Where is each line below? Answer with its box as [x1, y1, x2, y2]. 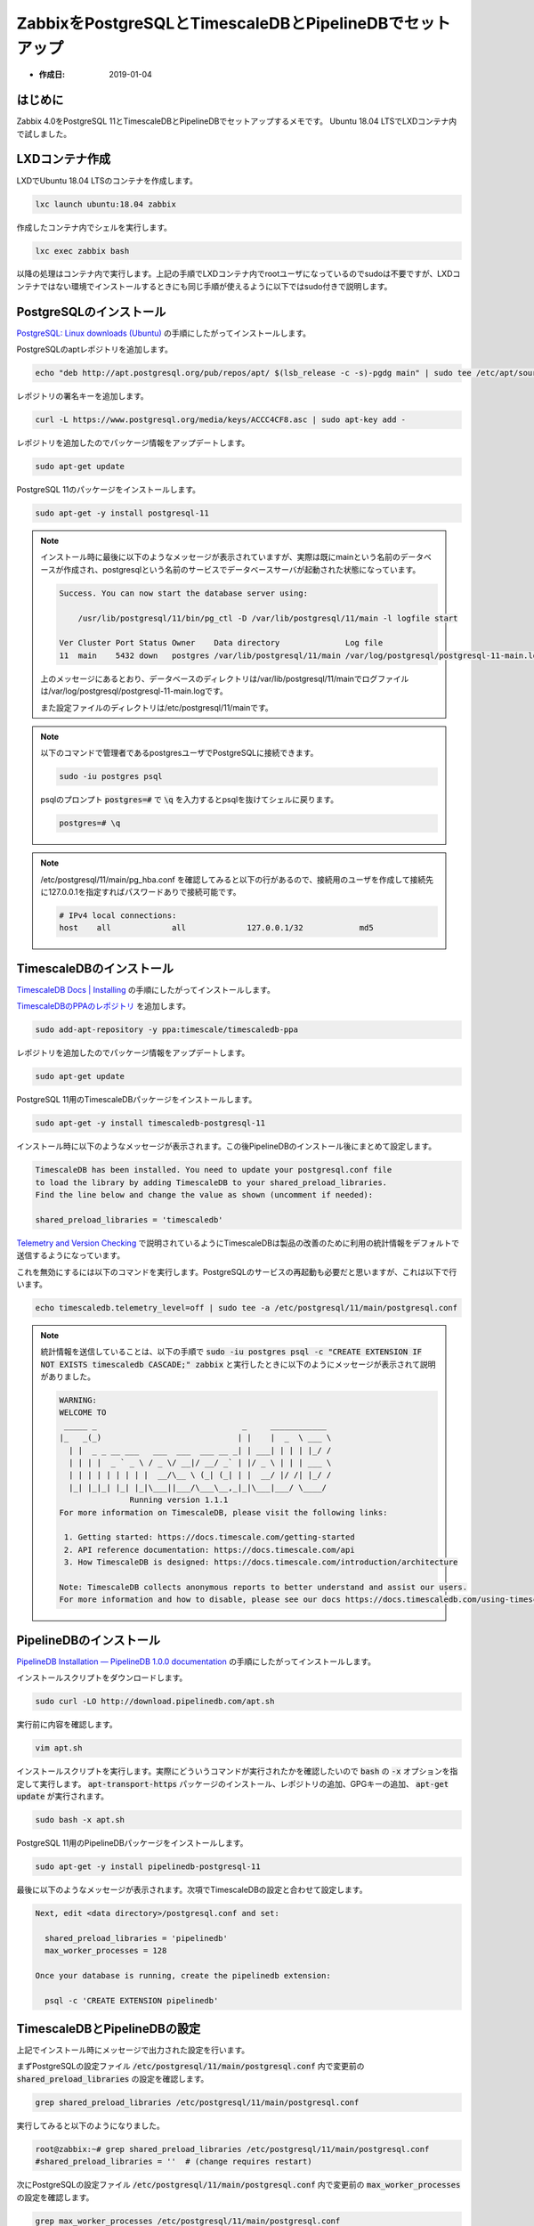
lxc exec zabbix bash [35, 246, 130, 256]
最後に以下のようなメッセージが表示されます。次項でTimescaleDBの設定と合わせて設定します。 [16, 1884, 368, 1895]
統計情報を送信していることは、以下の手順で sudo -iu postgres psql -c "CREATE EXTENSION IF [40, 1346, 423, 1357]
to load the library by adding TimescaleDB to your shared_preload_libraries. [35, 1177, 387, 1188]
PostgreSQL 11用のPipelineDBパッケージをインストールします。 [16, 1837, 248, 1848]
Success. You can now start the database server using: [59, 588, 309, 598]
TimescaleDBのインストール [16, 961, 174, 976]
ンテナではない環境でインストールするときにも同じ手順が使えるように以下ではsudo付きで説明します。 [16, 280, 392, 291]
